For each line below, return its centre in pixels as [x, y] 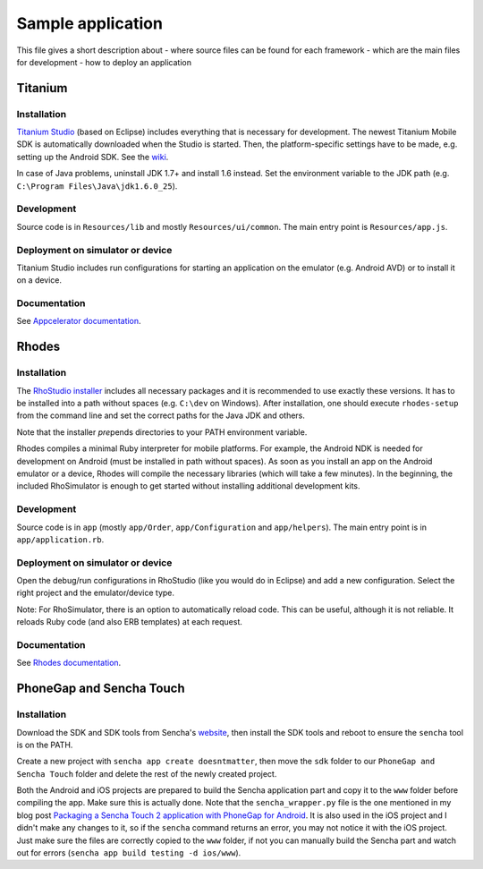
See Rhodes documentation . [69, 663]
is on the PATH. [45, 745]
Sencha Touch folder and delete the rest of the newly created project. [147, 773]
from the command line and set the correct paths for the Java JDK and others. [161, 415]
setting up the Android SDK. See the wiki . [93, 157]
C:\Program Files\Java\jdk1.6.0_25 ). [97, 186]
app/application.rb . [60, 539]
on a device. [39, 280]
